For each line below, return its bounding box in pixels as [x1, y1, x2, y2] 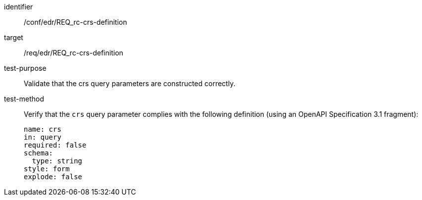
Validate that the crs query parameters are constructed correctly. [24, 79, 235, 88]
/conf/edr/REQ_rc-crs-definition [24, 18, 127, 26]
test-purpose [4, 64, 47, 72]
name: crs [24, 125, 61, 133]
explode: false [24, 173, 83, 181]
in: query [24, 133, 61, 141]
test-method [4, 95, 44, 103]
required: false [24, 141, 87, 149]
